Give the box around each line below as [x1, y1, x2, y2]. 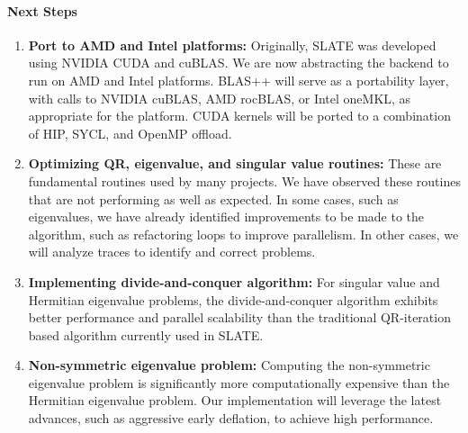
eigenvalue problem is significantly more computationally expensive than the [28, 373, 450, 392]
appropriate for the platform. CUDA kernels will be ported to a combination [28, 106, 451, 125]
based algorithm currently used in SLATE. [28, 325, 264, 344]
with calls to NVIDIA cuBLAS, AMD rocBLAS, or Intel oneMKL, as [28, 88, 411, 107]
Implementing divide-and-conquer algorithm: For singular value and [28, 272, 440, 291]
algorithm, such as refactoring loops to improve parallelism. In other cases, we [28, 224, 459, 243]
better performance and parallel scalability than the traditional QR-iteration [28, 308, 451, 327]
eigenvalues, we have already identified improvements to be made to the [28, 207, 425, 226]
